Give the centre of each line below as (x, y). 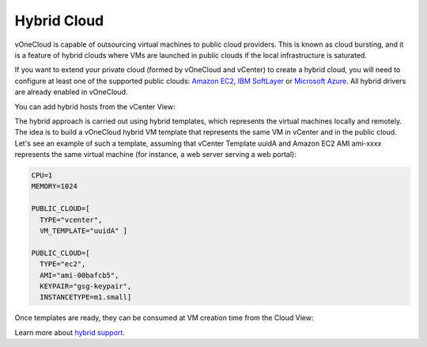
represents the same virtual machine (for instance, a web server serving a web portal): (155, 154)
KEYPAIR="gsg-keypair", (86, 286)
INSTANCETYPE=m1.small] (86, 297)
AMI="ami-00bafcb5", (79, 275)
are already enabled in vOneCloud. (71, 92)
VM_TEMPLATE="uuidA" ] (84, 231)
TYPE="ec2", (63, 264)
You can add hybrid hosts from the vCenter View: (95, 106)
